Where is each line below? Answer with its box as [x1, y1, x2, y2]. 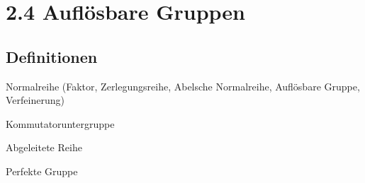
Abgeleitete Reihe [6, 140, 82, 155]
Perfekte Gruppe [6, 163, 78, 178]
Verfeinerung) [6, 93, 64, 107]
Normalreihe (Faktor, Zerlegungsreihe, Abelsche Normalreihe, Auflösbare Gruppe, [6, 78, 360, 93]
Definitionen [6, 45, 98, 67]
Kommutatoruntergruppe [6, 116, 115, 131]
